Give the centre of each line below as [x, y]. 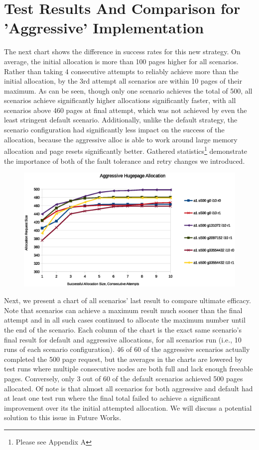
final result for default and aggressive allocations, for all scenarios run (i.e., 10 [123, 339]
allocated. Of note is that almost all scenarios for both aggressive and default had [129, 388]
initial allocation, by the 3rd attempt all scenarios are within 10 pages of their [123, 81]
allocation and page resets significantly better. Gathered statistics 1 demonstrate [126, 150]
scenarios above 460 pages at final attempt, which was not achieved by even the [126, 110]
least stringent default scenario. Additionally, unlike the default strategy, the [121, 120]
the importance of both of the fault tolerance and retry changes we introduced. [125, 161]
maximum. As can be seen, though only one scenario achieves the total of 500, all [128, 90]
